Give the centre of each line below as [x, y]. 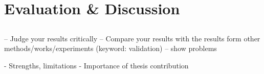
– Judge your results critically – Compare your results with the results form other [132, 38]
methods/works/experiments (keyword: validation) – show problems [111, 48]
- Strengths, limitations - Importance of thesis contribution [96, 65]
